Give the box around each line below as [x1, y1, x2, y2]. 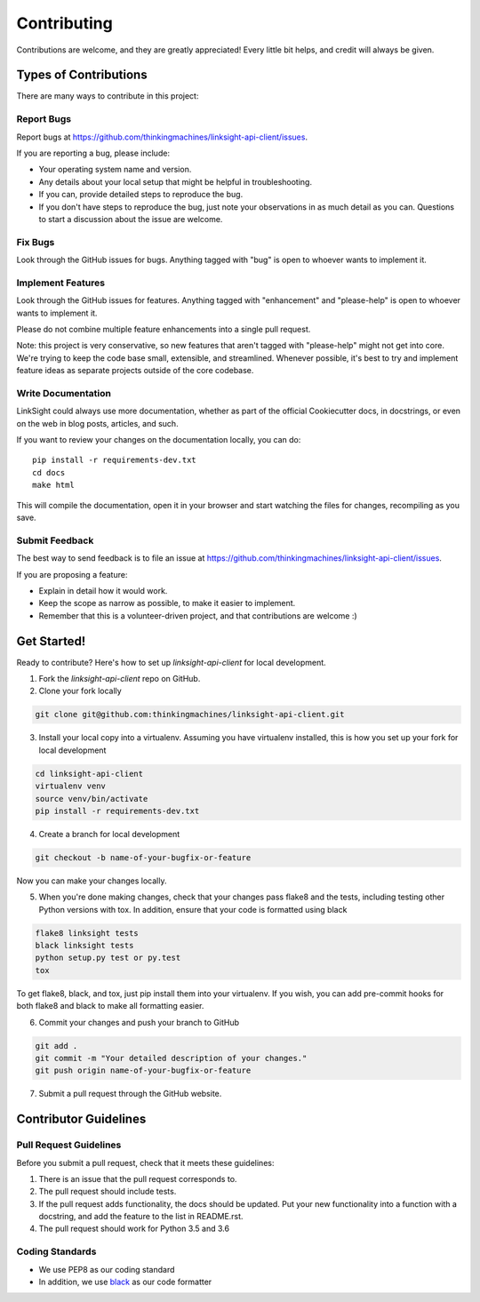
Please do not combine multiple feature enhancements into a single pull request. [16, 324, 311, 334]
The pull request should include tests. [38, 1186, 177, 1197]
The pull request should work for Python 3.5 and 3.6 [38, 1223, 230, 1234]
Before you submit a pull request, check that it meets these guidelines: [16, 1157, 275, 1168]
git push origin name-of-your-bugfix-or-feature [35, 1066, 252, 1075]
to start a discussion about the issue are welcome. [38, 213, 223, 224]
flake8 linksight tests [35, 928, 140, 938]
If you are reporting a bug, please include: [16, 148, 171, 158]
